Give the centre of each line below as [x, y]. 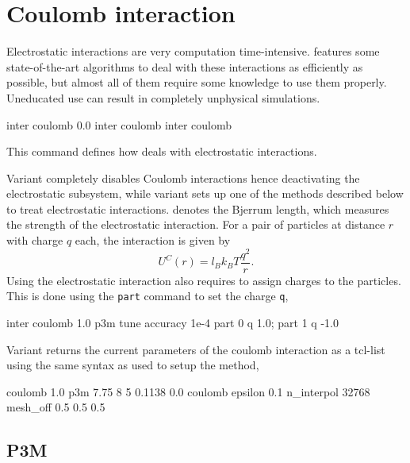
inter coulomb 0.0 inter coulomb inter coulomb [119, 124]
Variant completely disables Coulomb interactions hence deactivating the [183, 177]
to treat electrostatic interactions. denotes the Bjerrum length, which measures [198, 208]
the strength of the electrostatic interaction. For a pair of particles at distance [196, 224]
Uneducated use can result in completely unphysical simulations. [163, 97]
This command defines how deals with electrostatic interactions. [162, 151]
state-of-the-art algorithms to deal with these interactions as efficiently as [185, 66]
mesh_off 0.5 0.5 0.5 [56, 407]
